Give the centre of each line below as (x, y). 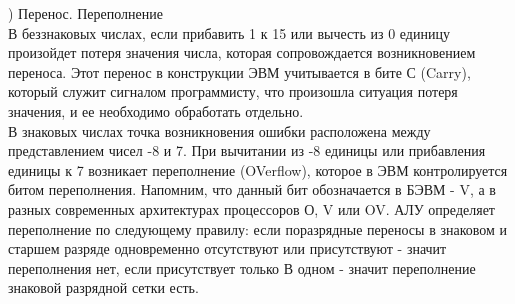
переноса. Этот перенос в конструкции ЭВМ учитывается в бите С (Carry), (239, 71)
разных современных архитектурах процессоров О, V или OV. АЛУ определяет (251, 208)
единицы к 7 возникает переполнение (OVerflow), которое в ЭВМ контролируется (258, 169)
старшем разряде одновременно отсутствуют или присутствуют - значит (227, 248)
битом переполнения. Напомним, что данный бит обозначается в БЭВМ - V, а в (252, 189)
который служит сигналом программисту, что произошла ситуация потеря (233, 91)
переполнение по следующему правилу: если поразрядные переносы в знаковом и (258, 228)
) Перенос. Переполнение (85, 13)
